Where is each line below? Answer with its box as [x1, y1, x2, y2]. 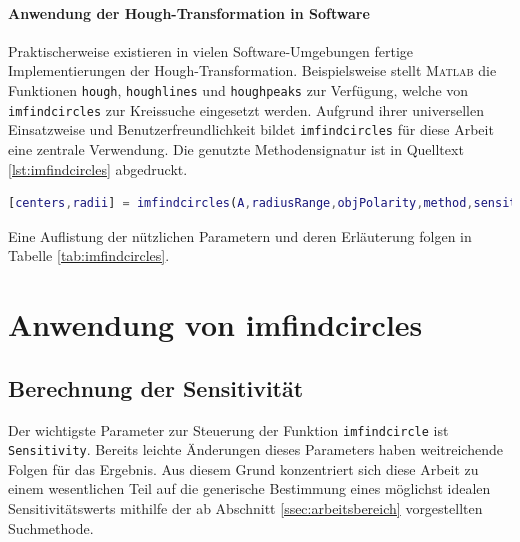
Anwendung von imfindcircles [8, 304, 423, 345]
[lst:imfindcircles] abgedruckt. [8, 158, 188, 179]
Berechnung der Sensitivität [8, 372, 304, 403]
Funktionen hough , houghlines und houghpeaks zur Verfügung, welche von [8, 79, 469, 100]
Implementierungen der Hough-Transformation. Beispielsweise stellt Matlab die [8, 60, 497, 81]
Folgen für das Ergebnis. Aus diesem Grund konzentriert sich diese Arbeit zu [8, 458, 479, 479]
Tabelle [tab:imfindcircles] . [8, 245, 170, 266]
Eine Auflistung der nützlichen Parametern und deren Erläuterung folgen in [8, 225, 472, 246]
